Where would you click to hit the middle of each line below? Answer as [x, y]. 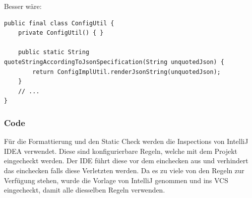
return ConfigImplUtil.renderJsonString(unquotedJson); [126, 72]
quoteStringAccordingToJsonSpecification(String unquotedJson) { [114, 62]
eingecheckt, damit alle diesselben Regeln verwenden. [85, 190]
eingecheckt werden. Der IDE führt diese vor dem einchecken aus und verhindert [126, 161]
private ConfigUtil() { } [61, 33]
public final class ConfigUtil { [59, 23]
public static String [54, 52]
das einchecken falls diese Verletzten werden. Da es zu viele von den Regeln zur [124, 170]
